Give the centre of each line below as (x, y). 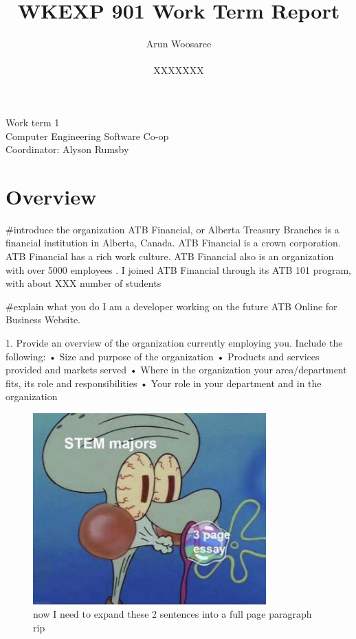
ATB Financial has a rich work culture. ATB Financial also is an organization (170, 256)
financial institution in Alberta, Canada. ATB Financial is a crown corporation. (173, 243)
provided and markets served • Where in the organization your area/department (176, 370)
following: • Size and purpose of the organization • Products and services (163, 356)
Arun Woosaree (179, 44)
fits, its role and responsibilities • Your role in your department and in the (164, 383)
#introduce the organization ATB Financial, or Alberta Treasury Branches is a (173, 229)
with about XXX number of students (84, 283)
